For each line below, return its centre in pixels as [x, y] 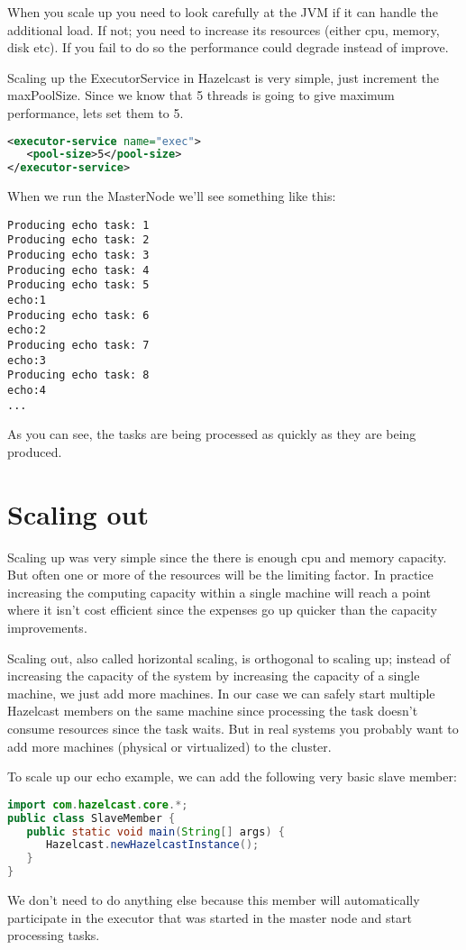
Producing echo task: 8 [78, 375]
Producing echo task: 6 [78, 315]
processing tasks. [54, 935]
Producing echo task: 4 [78, 270]
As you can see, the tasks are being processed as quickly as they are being [212, 434]
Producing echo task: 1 [78, 225]
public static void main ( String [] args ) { [155, 831]
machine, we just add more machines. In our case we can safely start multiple [221, 693]
